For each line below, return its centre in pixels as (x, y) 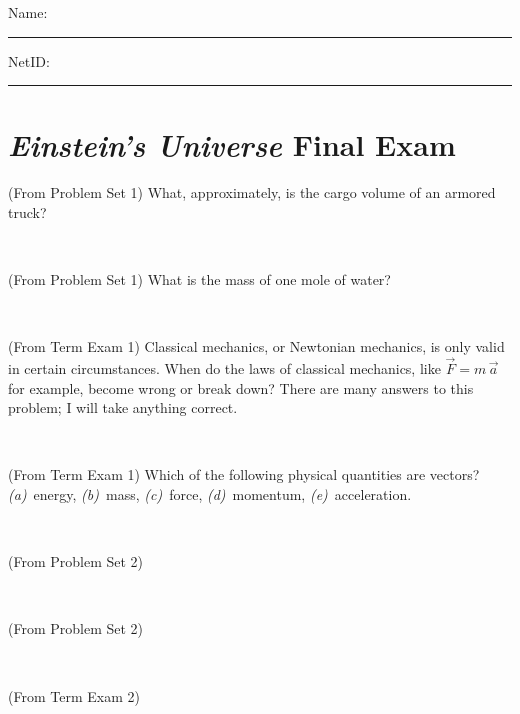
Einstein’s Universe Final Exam (232, 145)
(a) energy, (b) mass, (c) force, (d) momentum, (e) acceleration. (210, 494)
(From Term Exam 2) (74, 695)
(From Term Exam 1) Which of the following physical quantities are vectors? (244, 474)
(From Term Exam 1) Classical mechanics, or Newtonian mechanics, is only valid (256, 346)
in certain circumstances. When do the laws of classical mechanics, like (224, 368)
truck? (27, 211)
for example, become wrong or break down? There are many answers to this (241, 387)
